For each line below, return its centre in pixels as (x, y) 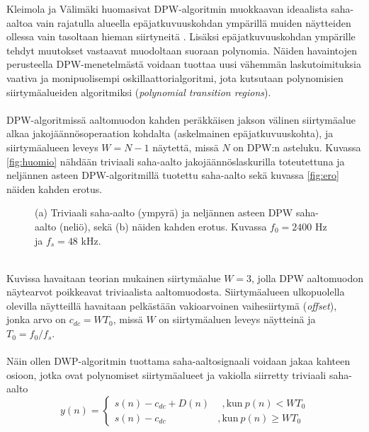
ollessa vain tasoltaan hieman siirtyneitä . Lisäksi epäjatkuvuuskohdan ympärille (181, 36)
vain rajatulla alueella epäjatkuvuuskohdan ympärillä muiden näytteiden (193, 22)
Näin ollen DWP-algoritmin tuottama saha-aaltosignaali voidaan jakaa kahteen (178, 361)
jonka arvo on (36, 319)
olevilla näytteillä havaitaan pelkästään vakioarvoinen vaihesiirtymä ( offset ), (172, 305)
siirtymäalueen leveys (52, 147)
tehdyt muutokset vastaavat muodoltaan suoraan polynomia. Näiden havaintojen (182, 50)
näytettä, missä (186, 147)
